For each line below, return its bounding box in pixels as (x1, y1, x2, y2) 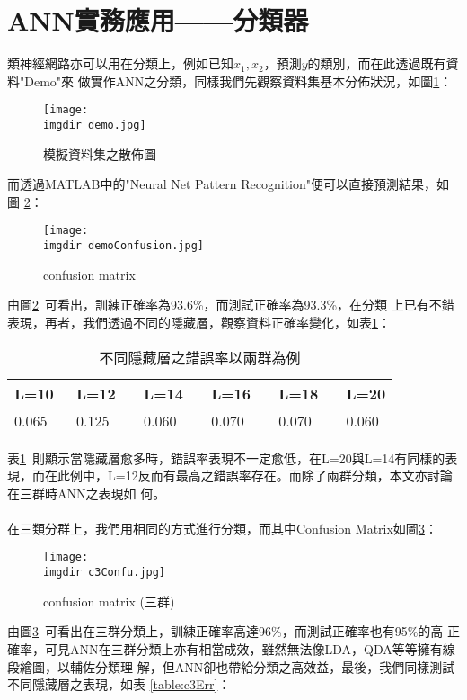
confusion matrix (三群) (43, 591, 175, 610)
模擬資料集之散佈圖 (43, 144, 156, 163)
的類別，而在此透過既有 (307, 54, 446, 73)
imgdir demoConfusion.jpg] (43, 239, 204, 253)
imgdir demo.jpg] (43, 118, 146, 131)
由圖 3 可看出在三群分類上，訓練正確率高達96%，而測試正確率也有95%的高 (7, 622, 444, 641)
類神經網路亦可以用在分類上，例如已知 (7, 54, 233, 73)
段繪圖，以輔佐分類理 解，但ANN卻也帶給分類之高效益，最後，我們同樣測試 (7, 657, 455, 676)
